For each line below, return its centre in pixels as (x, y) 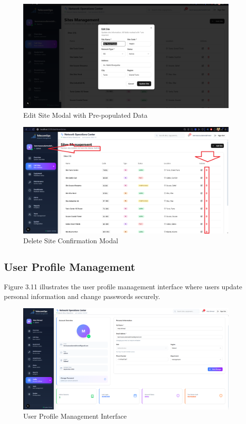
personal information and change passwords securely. (82, 296)
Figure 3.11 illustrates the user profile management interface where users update (123, 287)
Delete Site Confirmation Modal (71, 240)
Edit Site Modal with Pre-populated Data (85, 115)
